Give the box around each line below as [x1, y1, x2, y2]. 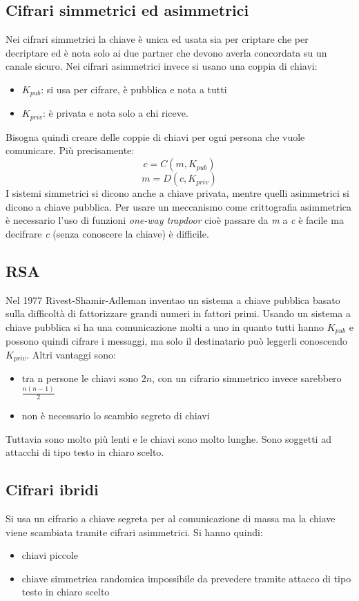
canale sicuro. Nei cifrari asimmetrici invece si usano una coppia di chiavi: [6, 59, 318, 73]
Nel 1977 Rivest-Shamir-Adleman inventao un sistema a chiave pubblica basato [6, 292, 340, 307]
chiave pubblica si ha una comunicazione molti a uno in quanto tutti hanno [6, 319, 324, 334]
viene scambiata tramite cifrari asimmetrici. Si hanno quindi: [6, 524, 263, 539]
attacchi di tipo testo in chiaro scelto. [6, 445, 164, 459]
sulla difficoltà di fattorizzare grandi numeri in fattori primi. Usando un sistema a [6, 306, 351, 321]
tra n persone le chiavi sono [21, 371, 139, 385]
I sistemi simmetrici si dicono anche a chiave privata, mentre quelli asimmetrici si [6, 186, 349, 200]
